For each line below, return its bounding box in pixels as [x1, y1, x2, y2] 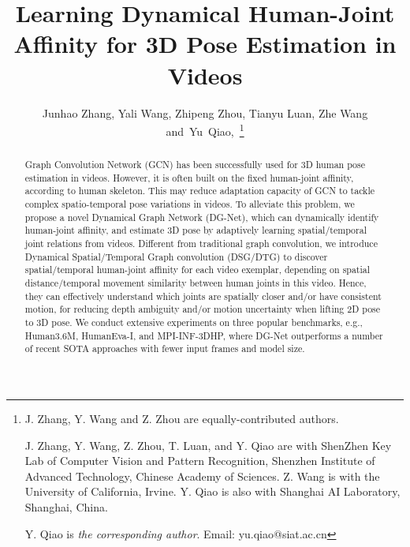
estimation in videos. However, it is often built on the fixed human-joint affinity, [24, 170, 354, 184]
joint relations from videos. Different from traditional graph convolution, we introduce [24, 237, 378, 250]
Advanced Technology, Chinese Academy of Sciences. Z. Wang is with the [24, 467, 380, 484]
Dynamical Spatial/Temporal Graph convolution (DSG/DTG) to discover [24, 249, 328, 263]
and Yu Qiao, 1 [166, 121, 244, 139]
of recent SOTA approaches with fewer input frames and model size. [24, 342, 305, 355]
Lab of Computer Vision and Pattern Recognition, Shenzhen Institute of [24, 452, 375, 469]
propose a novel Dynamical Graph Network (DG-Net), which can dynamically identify [24, 210, 379, 223]
